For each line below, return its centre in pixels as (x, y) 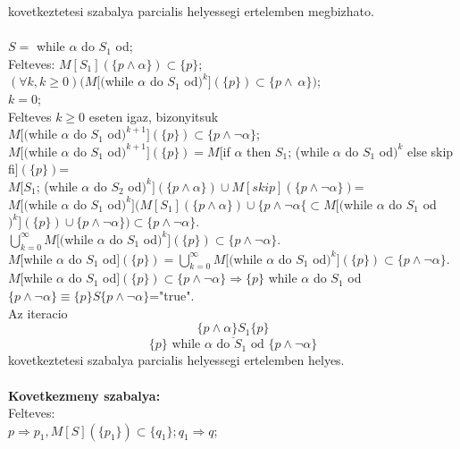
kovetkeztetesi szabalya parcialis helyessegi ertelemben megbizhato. (191, 11)
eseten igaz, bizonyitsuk (154, 116)
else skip (431, 151)
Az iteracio (38, 313)
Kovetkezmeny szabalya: (84, 395)
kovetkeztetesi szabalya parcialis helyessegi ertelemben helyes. (176, 360)
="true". (172, 295)
